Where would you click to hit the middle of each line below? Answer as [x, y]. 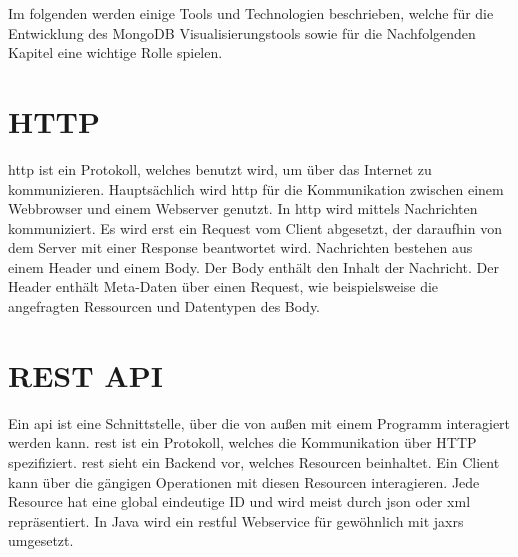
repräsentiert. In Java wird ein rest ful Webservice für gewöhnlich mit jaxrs [236, 520]
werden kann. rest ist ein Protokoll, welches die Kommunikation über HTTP [242, 442]
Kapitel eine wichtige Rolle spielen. [115, 52]
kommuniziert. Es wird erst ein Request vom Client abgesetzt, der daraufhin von [255, 227]
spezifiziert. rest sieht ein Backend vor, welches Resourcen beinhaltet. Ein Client [254, 461]
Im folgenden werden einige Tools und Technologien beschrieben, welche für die [251, 13]
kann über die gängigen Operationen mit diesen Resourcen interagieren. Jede [244, 481]
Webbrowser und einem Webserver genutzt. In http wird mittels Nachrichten [243, 208]
